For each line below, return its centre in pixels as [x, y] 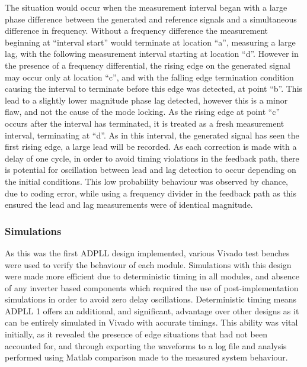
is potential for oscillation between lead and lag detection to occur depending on [151, 170]
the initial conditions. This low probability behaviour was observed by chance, [147, 181]
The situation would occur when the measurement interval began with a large [146, 7]
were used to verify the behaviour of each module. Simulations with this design [148, 264]
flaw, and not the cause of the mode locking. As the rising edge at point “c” [143, 112]
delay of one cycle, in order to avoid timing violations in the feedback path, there [152, 158]
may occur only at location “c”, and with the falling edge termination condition [149, 77]
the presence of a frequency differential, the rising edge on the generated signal [148, 65]
